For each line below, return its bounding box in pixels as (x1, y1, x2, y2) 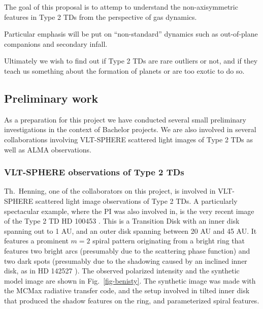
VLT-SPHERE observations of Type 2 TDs (4, 166, 184, 178)
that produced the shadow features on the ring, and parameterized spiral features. (4, 295, 259, 305)
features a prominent (4, 235, 69, 246)
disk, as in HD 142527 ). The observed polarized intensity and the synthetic (4, 265, 240, 276)
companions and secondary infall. (4, 38, 108, 49)
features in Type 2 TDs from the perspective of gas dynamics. (4, 11, 197, 22)
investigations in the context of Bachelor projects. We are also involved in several (4, 124, 256, 135)
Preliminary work (4, 90, 98, 106)
